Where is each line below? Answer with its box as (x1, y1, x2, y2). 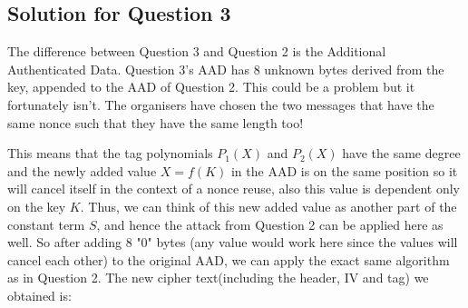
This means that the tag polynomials (7, 144, 213, 163)
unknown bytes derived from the (264, 59, 444, 78)
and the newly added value (7, 161, 157, 180)
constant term (7, 214, 85, 233)
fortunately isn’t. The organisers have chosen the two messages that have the (7, 94, 434, 114)
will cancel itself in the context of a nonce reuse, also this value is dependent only (7, 179, 460, 198)
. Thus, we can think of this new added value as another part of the (80, 196, 457, 215)
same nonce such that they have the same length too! (7, 113, 304, 132)
